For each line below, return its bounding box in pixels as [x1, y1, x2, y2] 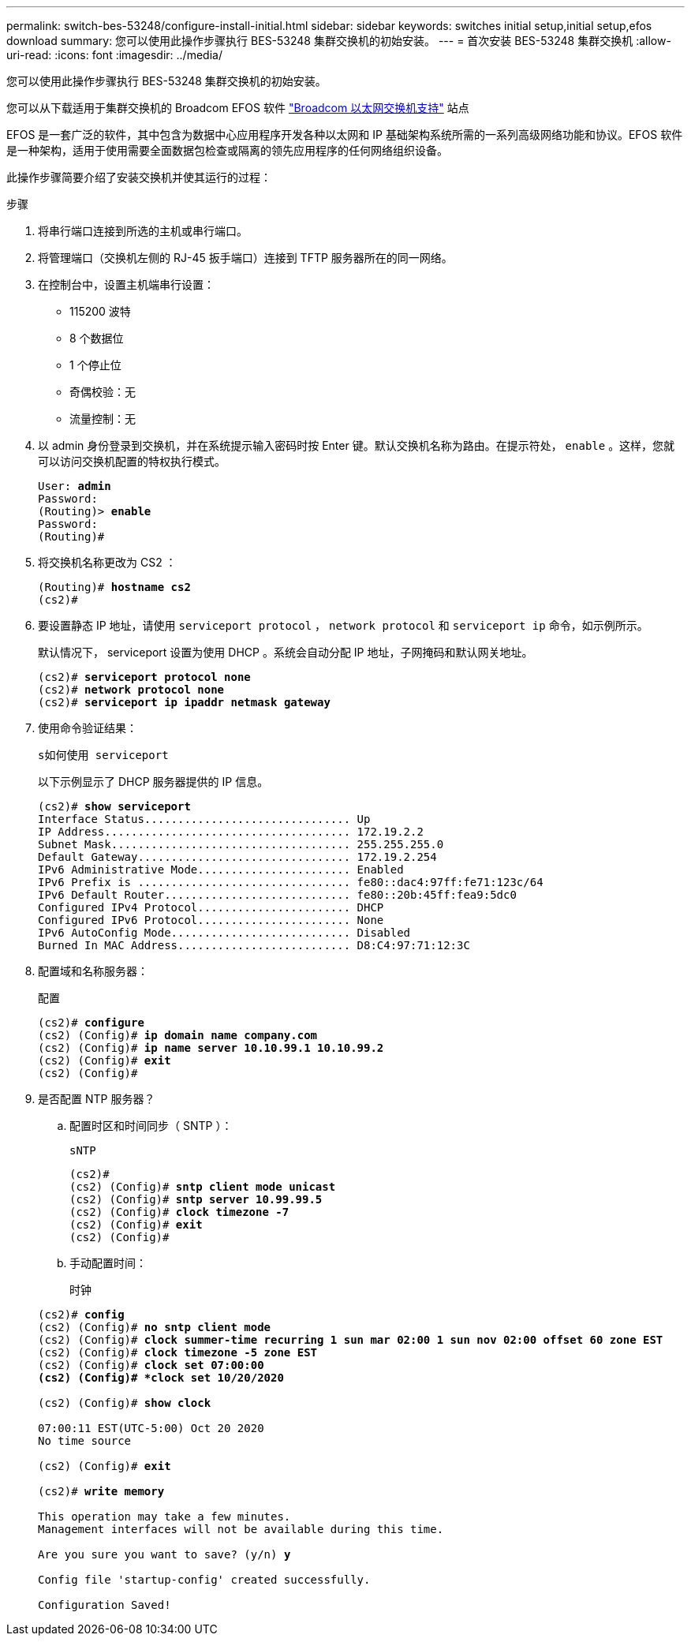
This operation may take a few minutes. [38, 1510, 291, 1523]
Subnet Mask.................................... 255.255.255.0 [38, 838, 444, 851]
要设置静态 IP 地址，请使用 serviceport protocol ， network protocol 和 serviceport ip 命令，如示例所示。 [38, 619, 648, 632]
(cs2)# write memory [38, 1485, 165, 1498]
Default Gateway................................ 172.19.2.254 [38, 851, 437, 863]
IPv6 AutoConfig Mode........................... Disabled [38, 926, 411, 939]
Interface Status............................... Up [38, 813, 371, 825]
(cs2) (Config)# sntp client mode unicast [69, 1180, 336, 1193]
